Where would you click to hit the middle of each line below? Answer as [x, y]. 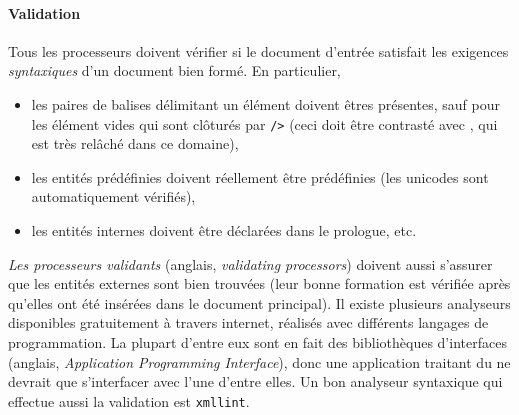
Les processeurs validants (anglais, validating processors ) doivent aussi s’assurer [250, 263]
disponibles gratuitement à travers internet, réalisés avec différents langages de [248, 322]
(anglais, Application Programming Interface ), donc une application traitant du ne [259, 361]
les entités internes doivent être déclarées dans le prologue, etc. [224, 230]
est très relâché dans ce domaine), [135, 143]
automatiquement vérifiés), [113, 196]
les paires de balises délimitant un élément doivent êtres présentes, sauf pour [265, 103]
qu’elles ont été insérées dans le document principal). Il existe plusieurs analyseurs [259, 302]
